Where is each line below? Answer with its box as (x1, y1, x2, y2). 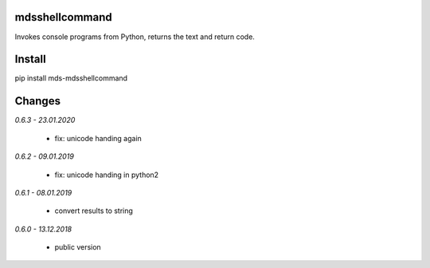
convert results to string (54, 206, 133, 215)
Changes (14, 94, 61, 108)
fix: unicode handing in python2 (54, 170, 159, 179)
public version (54, 242, 101, 252)
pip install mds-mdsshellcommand (14, 73, 127, 83)
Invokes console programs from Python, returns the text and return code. (14, 32, 255, 41)
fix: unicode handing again (54, 133, 143, 143)
